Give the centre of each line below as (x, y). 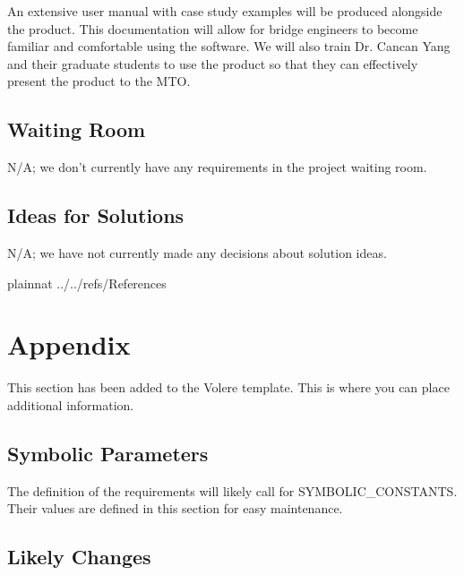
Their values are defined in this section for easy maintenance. (175, 508)
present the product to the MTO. (99, 81)
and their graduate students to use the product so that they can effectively (213, 63)
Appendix (69, 344)
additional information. (71, 404)
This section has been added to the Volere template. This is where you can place (228, 387)
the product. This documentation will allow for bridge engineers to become (213, 28)
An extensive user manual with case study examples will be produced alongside (225, 11)
